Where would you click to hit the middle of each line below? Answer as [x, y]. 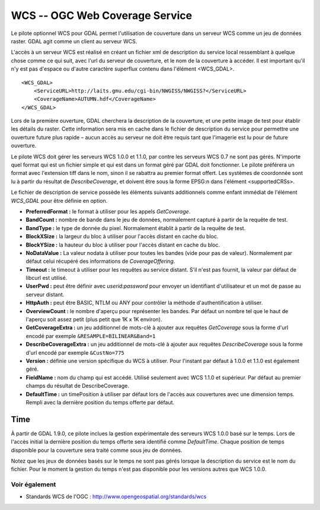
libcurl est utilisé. [47, 278]
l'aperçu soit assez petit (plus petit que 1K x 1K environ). [94, 320]
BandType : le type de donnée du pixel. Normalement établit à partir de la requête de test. [136, 228]
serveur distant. [45, 294]
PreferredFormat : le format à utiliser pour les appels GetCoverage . [108, 211]
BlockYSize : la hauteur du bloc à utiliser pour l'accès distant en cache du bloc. [123, 245]
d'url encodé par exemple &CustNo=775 [75, 352]
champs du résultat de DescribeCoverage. [78, 386]
